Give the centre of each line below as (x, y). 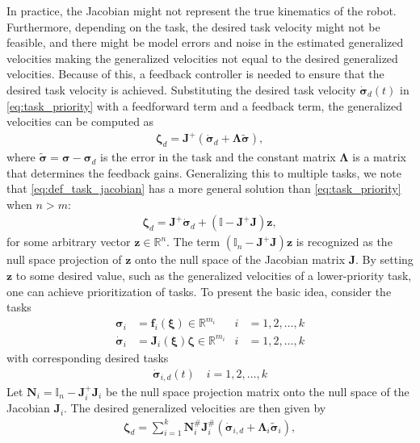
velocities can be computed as (80, 121)
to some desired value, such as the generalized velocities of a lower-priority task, (214, 276)
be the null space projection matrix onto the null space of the (257, 391)
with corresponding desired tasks (88, 357)
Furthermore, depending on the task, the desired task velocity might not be (193, 26)
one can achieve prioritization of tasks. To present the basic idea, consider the (199, 291)
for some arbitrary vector (69, 242)
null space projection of (64, 259)
